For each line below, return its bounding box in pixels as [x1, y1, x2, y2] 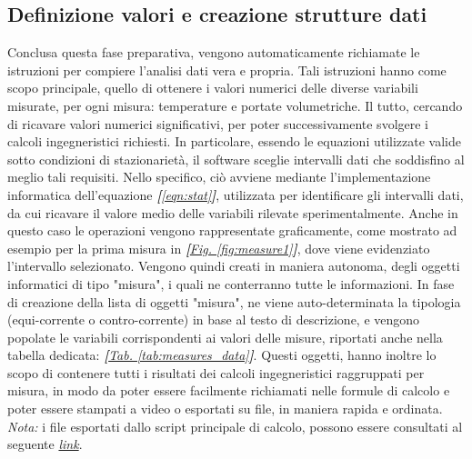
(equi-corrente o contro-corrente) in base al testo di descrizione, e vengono [7, 310, 420, 329]
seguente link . [7, 434, 83, 454]
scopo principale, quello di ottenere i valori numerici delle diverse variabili [7, 78, 418, 97]
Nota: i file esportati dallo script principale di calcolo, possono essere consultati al [7, 416, 463, 435]
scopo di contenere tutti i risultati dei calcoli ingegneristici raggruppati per [7, 363, 425, 382]
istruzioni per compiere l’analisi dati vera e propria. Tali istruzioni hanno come [7, 60, 447, 79]
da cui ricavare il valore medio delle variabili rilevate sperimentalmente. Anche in [7, 203, 458, 222]
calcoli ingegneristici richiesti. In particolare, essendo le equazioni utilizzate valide [7, 132, 461, 151]
